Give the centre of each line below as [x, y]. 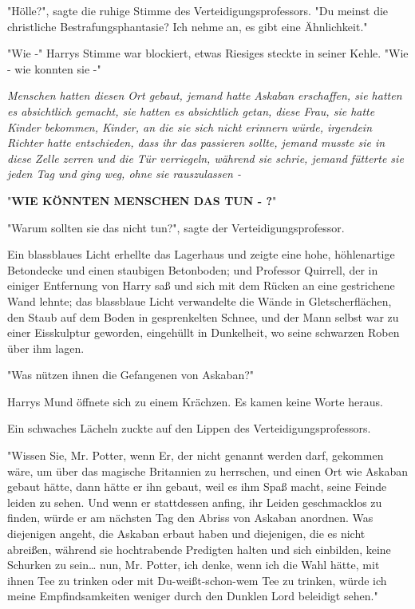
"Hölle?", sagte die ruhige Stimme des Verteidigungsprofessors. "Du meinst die [198, 10]
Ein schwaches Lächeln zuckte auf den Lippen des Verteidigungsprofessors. [189, 428]
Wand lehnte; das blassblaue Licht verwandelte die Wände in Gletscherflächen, [200, 301]
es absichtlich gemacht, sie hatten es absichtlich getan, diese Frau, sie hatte [191, 111]
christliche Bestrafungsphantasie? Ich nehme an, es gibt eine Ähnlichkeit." [188, 26]
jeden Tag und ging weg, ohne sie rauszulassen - [124, 174]
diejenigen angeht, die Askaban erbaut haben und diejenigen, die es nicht [186, 534]
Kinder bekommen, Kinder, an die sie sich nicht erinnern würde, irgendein [190, 127]
